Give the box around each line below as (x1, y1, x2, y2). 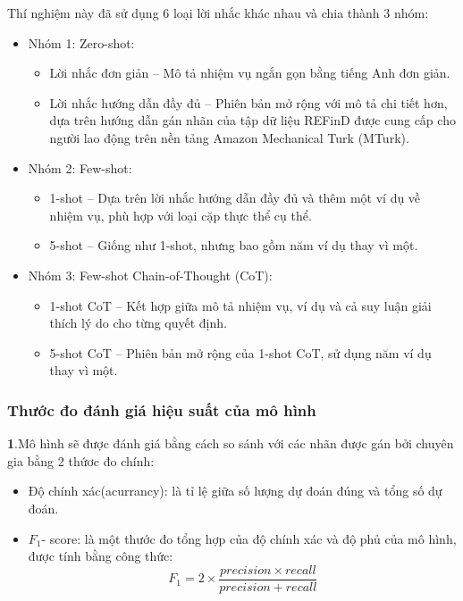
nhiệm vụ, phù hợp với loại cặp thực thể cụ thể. (49, 205, 312, 224)
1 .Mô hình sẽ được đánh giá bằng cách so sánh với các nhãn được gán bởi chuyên (7, 434, 454, 453)
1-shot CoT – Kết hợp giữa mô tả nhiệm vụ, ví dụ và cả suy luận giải (49, 296, 432, 314)
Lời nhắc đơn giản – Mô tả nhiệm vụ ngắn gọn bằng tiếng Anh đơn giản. (49, 63, 450, 82)
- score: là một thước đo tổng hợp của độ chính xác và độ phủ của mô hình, (41, 529, 457, 547)
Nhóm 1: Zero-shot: (28, 33, 135, 52)
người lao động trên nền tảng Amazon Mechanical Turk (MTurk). (49, 128, 409, 146)
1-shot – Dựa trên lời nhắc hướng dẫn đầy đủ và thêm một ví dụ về (49, 188, 421, 207)
